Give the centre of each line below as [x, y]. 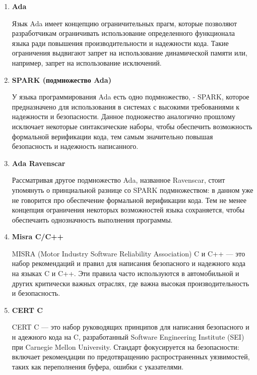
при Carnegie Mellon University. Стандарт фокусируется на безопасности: [125, 346]
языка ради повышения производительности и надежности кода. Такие [120, 43]
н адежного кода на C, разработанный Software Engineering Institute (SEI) [128, 337]
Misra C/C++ [38, 236]
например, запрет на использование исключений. [87, 62]
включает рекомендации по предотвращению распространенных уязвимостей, [131, 357]
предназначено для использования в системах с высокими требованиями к [126, 106]
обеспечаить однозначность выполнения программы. [92, 219]
